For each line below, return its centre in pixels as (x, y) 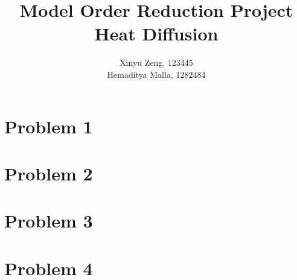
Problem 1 (49, 126)
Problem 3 (49, 221)
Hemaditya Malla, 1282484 (156, 74)
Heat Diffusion (156, 33)
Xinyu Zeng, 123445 (156, 62)
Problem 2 (49, 173)
